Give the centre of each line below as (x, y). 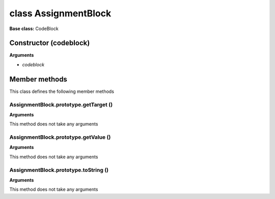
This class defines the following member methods (62, 91)
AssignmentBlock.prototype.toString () (59, 170)
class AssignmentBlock (60, 13)
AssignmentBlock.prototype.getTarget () (61, 105)
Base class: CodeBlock (34, 29)
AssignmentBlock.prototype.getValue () (60, 137)
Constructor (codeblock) (50, 43)
